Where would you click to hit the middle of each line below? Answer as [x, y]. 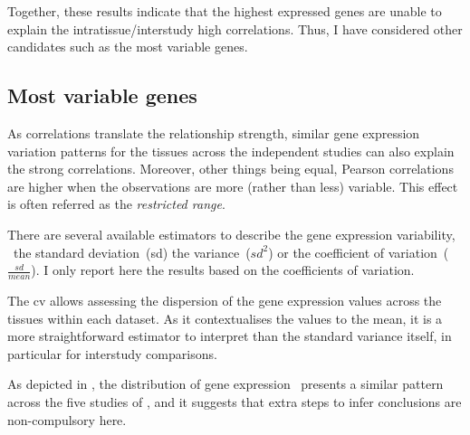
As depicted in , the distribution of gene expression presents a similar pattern [225, 384]
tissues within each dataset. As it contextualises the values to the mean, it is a [225, 318]
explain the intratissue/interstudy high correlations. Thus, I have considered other [235, 28]
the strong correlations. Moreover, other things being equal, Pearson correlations [230, 169]
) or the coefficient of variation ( [359, 252]
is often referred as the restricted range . [116, 204]
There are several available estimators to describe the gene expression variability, [231, 234]
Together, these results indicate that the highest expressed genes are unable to [225, 11]
